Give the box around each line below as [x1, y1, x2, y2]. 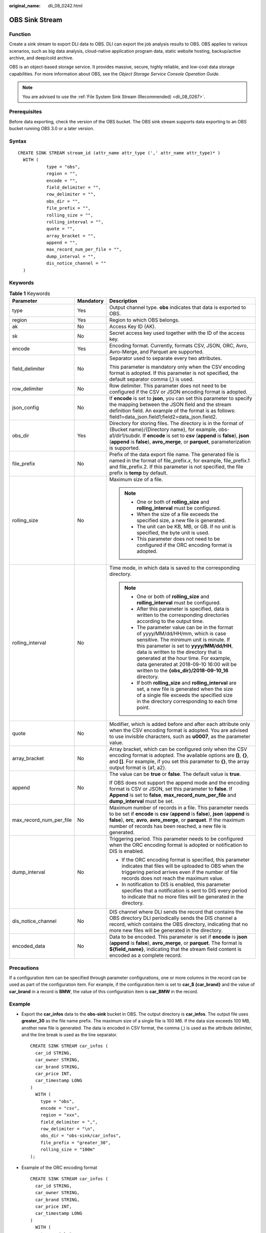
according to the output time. [136, 618, 204, 625]
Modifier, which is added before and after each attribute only [109, 721, 250, 727]
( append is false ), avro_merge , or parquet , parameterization [109, 438, 251, 445]
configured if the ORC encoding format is [136, 542, 233, 548]
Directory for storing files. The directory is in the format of [109, 420, 244, 427]
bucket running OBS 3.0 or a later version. [9, 126, 95, 132]
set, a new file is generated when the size [136, 686, 233, 692]
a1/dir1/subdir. [109, 432, 141, 439]
